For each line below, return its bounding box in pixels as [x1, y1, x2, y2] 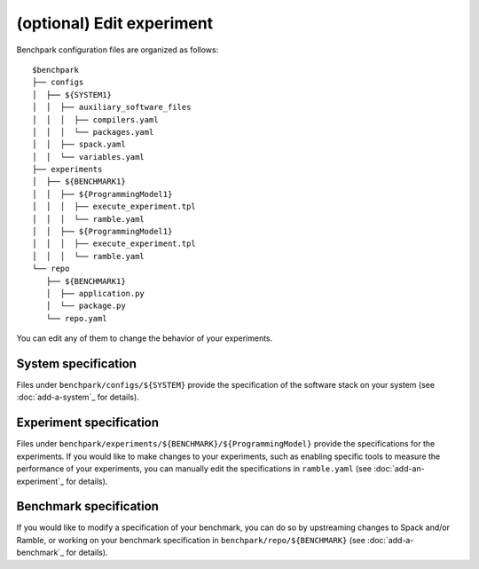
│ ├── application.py [45, 288, 145, 298]
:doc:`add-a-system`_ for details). [16, 391, 139, 403]
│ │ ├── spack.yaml [32, 139, 126, 150]
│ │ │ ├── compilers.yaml [32, 115, 159, 124]
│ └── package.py [45, 301, 126, 311]
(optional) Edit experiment [16, 13, 214, 33]
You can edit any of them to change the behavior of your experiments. [16, 333, 273, 344]
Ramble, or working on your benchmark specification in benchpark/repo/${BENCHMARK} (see [16, 534, 365, 545]
